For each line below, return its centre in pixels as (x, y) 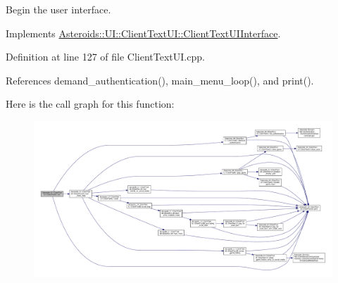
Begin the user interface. (58, 9)
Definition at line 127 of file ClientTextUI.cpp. (105, 57)
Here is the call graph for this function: (90, 104)
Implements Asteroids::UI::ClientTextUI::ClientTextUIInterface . (143, 33)
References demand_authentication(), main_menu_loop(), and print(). (160, 80)
